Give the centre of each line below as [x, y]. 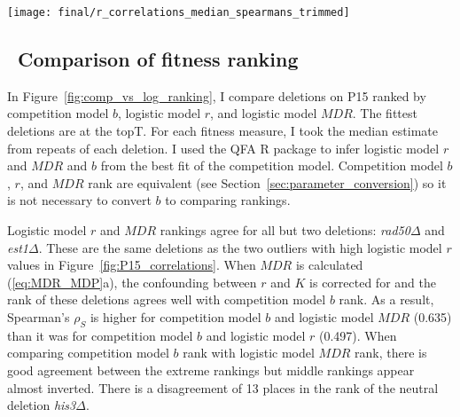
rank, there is [391, 353]
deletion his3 [42, 405]
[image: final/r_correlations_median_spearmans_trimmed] [179, 12]
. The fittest [385, 113]
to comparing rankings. [228, 200]
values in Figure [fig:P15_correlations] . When [132, 265]
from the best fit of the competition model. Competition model [272, 165]
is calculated [329, 265]
